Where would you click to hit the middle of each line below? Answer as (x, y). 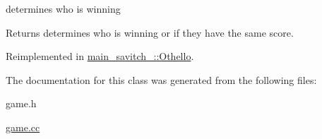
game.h (21, 103)
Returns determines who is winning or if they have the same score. (150, 32)
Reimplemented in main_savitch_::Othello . (100, 56)
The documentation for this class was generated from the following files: (161, 79)
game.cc (23, 127)
